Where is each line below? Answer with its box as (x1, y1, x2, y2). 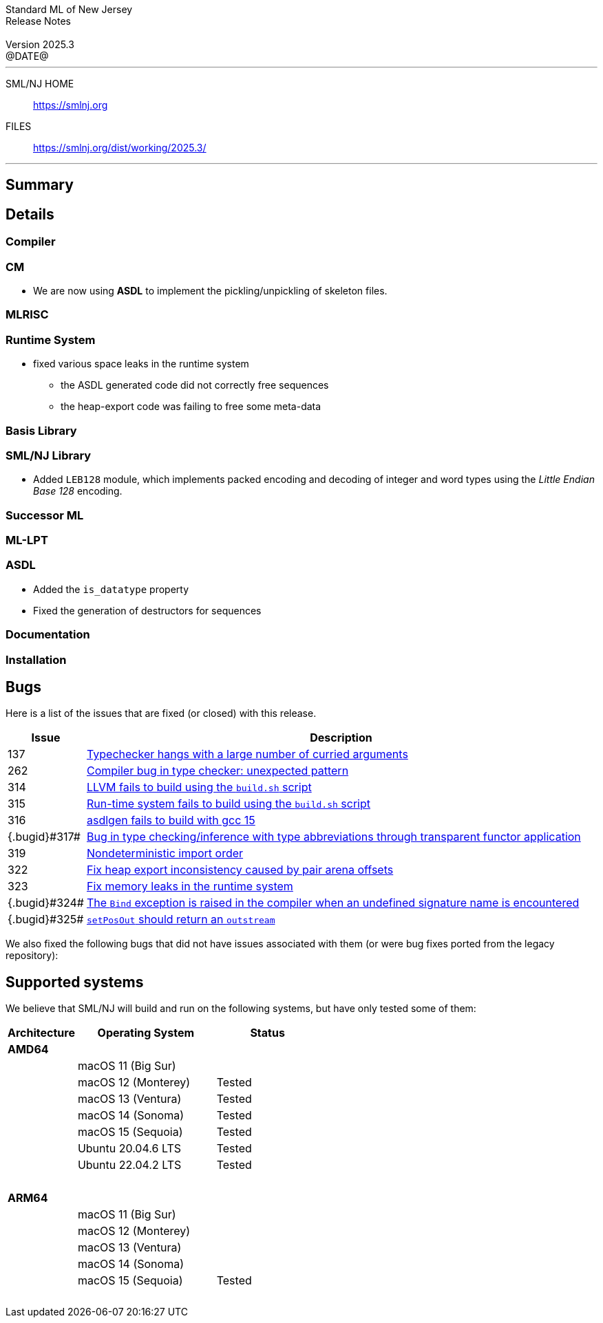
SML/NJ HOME (6, 78, 74, 89)
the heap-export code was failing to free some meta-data (61, 400, 321, 413)
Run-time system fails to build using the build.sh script (86, 797, 371, 811)
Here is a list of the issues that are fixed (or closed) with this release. (6, 707, 317, 720)
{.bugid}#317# (8, 830, 81, 844)
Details (6, 205, 54, 223)
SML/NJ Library (6, 448, 92, 462)
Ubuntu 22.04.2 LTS (77, 1158, 182, 1172)
